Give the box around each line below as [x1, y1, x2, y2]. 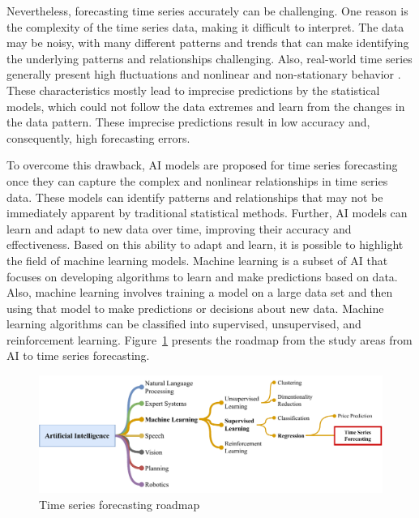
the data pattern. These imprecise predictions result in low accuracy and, [6, 113, 370, 131]
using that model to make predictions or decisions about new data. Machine [6, 299, 384, 316]
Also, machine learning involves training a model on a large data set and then [6, 284, 393, 301]
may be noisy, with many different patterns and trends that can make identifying [6, 34, 409, 51]
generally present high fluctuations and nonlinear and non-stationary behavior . [6, 66, 401, 83]
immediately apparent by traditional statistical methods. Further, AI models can [6, 204, 408, 221]
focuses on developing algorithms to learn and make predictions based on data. [6, 268, 398, 285]
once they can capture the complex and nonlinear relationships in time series [6, 172, 388, 189]
